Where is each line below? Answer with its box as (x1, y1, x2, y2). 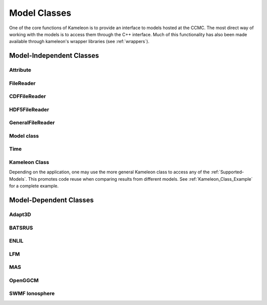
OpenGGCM (9, 277, 39, 284)
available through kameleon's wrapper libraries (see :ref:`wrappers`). (9, 39, 149, 45)
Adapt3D (9, 211, 32, 218)
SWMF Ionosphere (9, 290, 55, 297)
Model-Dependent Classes (9, 196, 94, 204)
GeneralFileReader (9, 119, 55, 126)
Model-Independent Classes (9, 51, 99, 60)
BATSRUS (9, 224, 33, 231)
